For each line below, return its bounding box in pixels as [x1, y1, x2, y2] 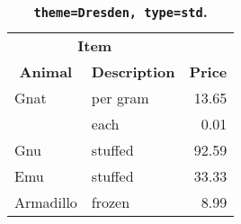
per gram [91, 87, 149, 108]
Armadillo [14, 192, 77, 212]
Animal [19, 61, 73, 82]
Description [91, 61, 175, 82]
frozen [91, 192, 130, 212]
